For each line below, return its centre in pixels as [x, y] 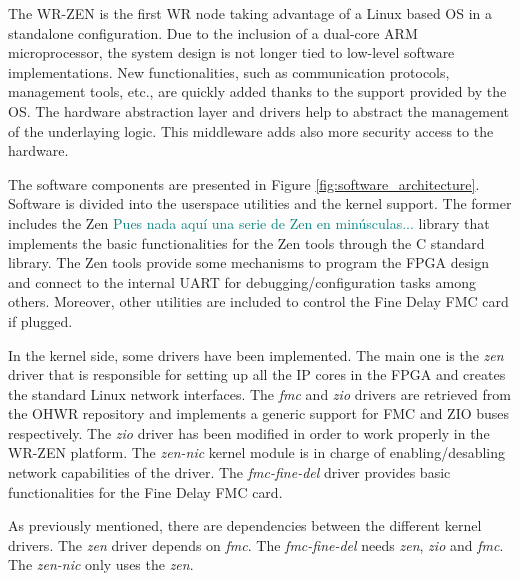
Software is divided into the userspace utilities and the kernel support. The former [260, 203]
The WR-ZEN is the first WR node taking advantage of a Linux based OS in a [250, 13]
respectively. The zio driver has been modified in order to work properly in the [249, 432]
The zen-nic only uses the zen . [101, 564]
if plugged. [40, 320]
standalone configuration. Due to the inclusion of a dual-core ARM [213, 32]
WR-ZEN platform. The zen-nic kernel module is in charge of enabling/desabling [257, 452]
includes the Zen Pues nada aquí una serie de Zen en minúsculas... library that [249, 222]
